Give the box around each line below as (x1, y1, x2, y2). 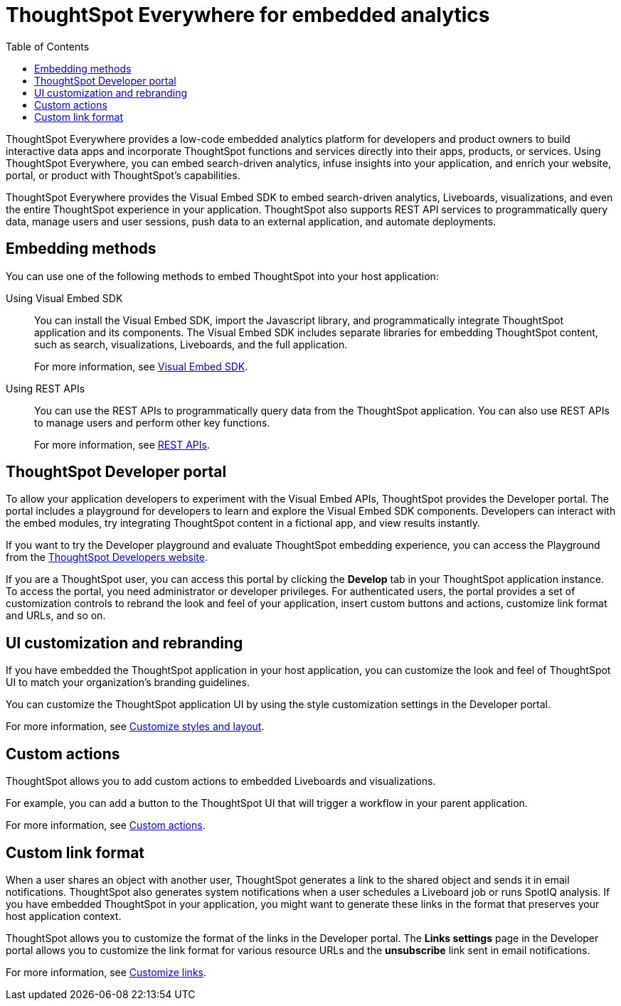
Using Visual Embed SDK (6, 291, 123, 304)
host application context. (6, 909, 122, 922)
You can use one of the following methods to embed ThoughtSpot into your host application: (6, 269, 439, 282)
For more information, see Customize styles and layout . (6, 720, 265, 733)
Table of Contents (6, 40, 90, 53)
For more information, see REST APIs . (34, 438, 210, 451)
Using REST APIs (6, 382, 85, 395)
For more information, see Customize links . (6, 965, 206, 978)
